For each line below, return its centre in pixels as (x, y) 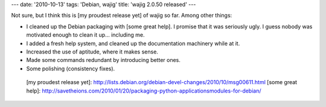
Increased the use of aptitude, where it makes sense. (92, 52)
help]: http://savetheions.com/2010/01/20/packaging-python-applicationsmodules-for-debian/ (144, 91)
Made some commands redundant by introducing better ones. (104, 60)
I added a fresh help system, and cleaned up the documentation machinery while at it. (133, 43)
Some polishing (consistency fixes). (71, 69)
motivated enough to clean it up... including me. (85, 35)
